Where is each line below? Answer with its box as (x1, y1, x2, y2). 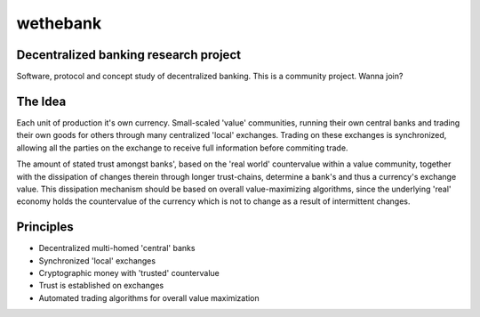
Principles (16, 219, 75, 235)
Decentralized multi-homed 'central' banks (38, 243, 196, 254)
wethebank (16, 13, 102, 33)
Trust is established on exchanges (38, 280, 164, 291)
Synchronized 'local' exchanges (38, 255, 156, 266)
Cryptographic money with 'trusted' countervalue (38, 268, 220, 278)
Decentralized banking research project (16, 47, 242, 62)
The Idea (16, 93, 67, 109)
